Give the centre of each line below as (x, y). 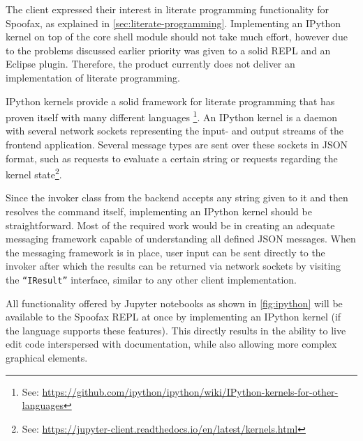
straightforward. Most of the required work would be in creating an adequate (170, 225)
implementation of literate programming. (93, 77)
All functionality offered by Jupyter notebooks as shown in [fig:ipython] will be (174, 303)
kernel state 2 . (34, 173)
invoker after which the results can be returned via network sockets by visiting (173, 266)
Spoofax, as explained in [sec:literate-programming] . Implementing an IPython (173, 23)
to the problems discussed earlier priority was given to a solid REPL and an (168, 50)
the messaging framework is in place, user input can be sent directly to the (165, 252)
